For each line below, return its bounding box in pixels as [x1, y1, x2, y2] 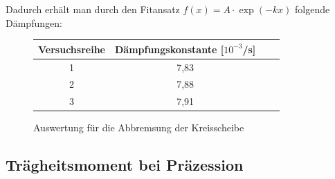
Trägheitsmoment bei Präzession [6, 154, 244, 176]
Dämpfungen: [6, 15, 62, 30]
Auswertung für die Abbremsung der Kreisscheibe [33, 120, 244, 135]
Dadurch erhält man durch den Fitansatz [6, 2, 180, 16]
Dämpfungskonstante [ [114, 41, 224, 56]
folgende [295, 2, 330, 16]
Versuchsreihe [38, 41, 105, 56]
